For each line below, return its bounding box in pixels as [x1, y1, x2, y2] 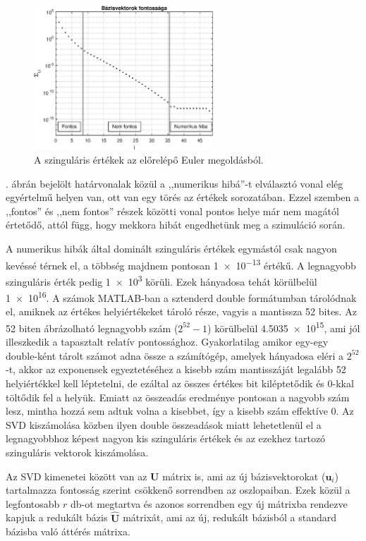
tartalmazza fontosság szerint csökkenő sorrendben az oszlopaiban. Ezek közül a [6, 482, 350, 497]
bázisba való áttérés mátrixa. [6, 524, 130, 539]
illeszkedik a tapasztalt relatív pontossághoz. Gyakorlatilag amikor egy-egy [6, 334, 329, 349]
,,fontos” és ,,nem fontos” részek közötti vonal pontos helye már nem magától [6, 203, 339, 218]
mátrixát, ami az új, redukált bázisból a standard [123, 510, 337, 525]
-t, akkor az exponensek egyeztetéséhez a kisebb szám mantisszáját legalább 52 [6, 362, 346, 377]
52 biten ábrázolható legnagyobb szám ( [6, 320, 178, 335]
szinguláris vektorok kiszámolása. [6, 444, 149, 459]
